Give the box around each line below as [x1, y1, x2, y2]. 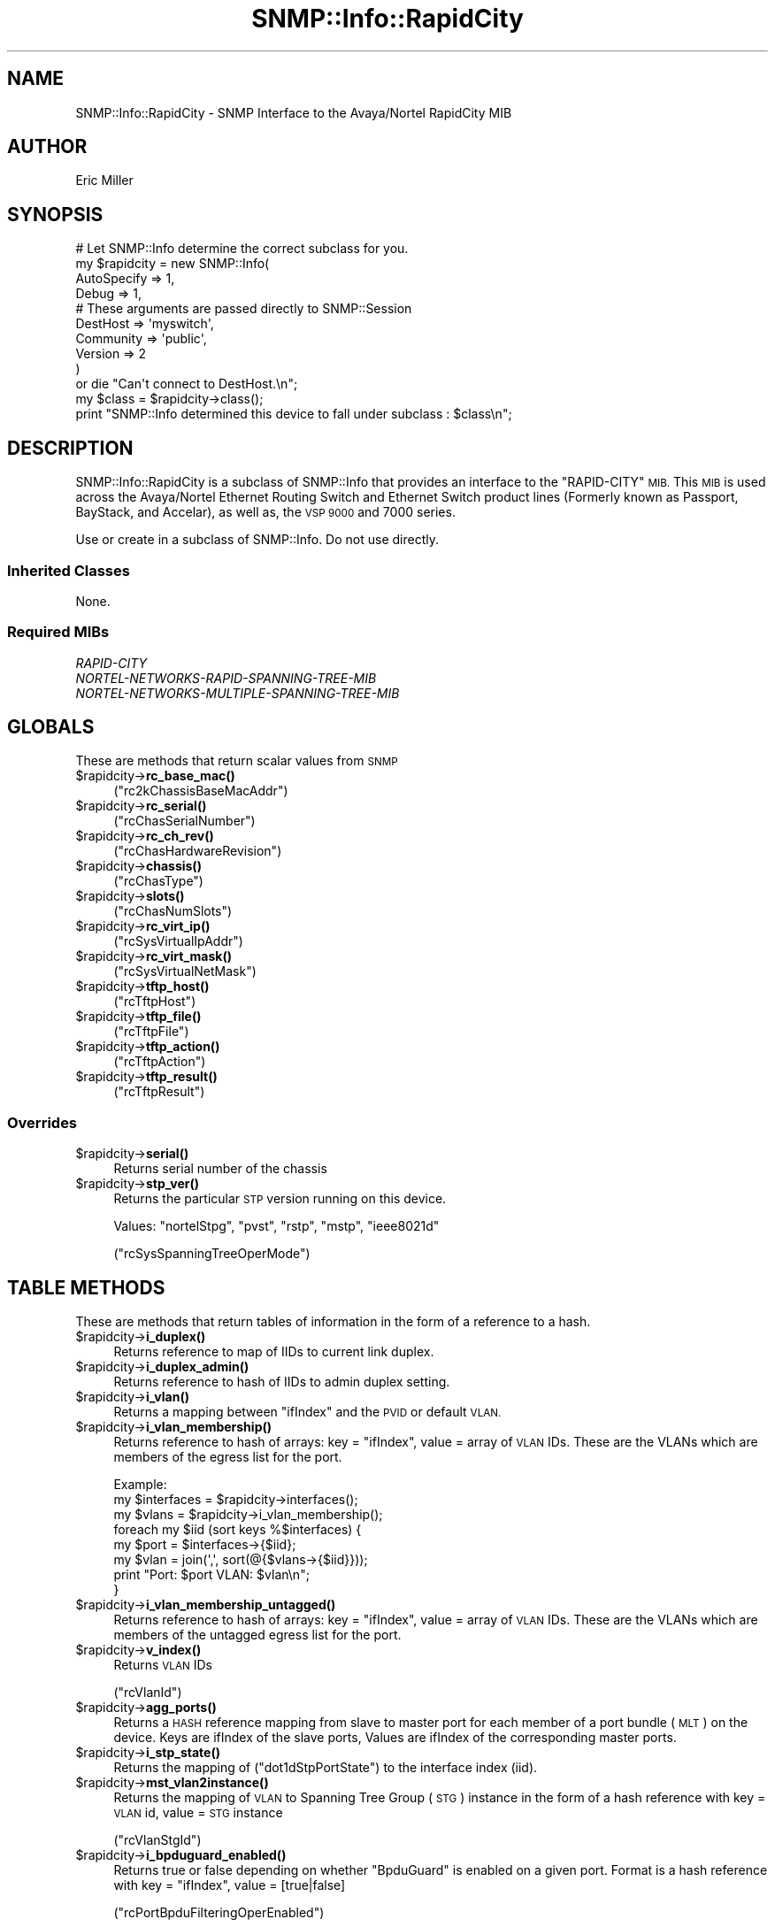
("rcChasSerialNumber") [113, 813, 256, 829]
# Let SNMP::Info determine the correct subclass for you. [75, 241, 409, 257]
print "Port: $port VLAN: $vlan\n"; [113, 1567, 310, 1583]
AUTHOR [7, 135, 88, 158]
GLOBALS [7, 716, 95, 739]
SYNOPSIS [7, 203, 104, 226]
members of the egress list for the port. [113, 1449, 342, 1465]
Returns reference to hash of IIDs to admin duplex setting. [113, 1374, 450, 1390]
